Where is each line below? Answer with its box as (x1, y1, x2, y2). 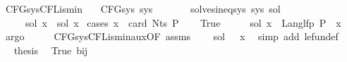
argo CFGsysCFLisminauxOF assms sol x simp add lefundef (5, 29, 339, 44)
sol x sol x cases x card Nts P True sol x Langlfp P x (25, 15, 341, 30)
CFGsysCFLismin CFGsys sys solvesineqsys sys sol (5, 1, 281, 15)
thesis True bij (13, 42, 88, 57)
